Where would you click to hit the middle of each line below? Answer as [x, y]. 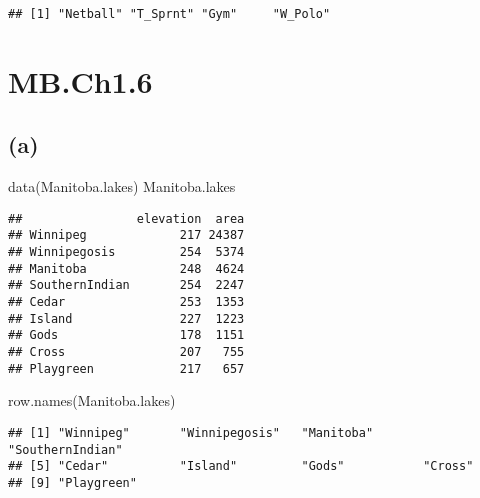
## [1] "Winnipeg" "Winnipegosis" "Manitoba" [191, 432]
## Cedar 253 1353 [126, 302]
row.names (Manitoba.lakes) [92, 400]
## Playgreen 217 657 [126, 368]
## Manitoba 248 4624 [126, 268]
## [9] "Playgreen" [72, 482]
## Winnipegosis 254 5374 [126, 252]
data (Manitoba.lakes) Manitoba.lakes [122, 186]
